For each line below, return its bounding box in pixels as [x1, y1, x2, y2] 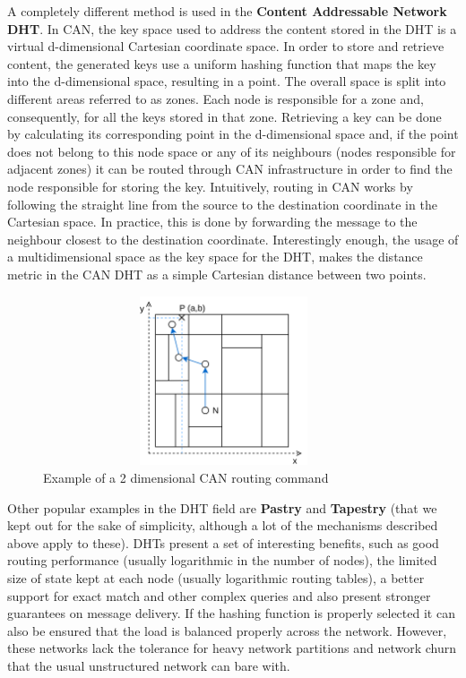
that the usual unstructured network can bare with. [7, 657, 290, 674]
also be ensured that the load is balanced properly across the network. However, [7, 621, 447, 639]
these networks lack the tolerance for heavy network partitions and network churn [7, 639, 456, 657]
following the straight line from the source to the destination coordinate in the [7, 194, 437, 213]
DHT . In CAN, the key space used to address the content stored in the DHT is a [7, 19, 457, 38]
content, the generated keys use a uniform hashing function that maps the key [7, 54, 436, 73]
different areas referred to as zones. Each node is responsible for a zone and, [7, 89, 424, 107]
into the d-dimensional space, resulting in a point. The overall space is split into [7, 72, 446, 90]
